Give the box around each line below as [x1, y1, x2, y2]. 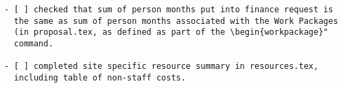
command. [14, 38, 54, 48]
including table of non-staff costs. [14, 72, 186, 83]
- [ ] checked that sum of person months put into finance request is [4, 5, 333, 14]
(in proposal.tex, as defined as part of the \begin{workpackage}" [14, 27, 329, 38]
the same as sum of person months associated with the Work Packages [14, 16, 338, 26]
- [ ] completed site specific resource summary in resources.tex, [4, 61, 319, 72]
